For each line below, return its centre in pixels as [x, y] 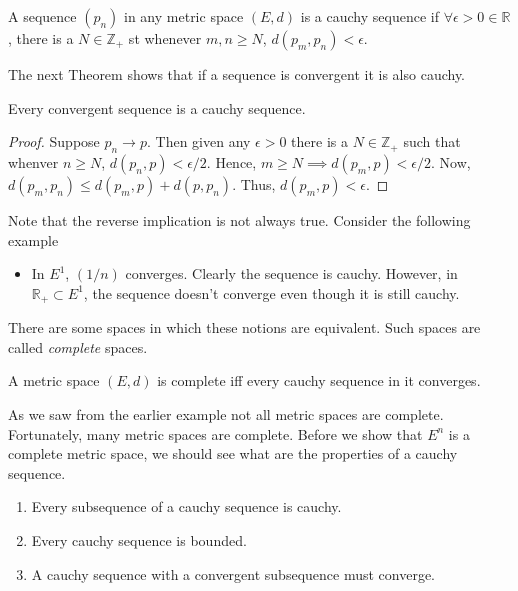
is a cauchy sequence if [369, 16]
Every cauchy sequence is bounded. [139, 539]
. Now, [451, 161]
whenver [33, 161]
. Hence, [231, 161]
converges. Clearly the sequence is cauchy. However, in [291, 273]
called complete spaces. [78, 346]
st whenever [165, 38]
